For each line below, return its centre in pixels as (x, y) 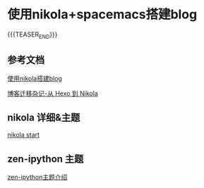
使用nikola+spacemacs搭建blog (102, 14)
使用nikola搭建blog (35, 78)
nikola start (24, 135)
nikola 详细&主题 (44, 117)
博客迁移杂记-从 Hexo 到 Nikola (53, 93)
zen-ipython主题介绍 (37, 177)
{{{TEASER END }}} (32, 35)
